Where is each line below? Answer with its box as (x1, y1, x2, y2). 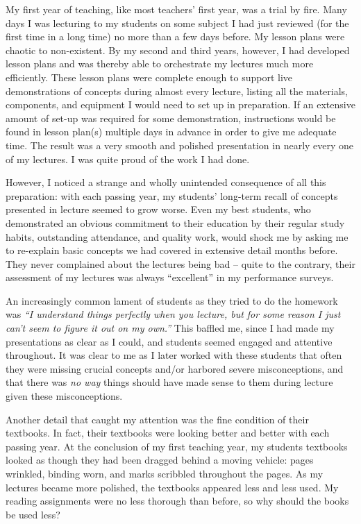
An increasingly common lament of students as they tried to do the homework (6, 293, 338, 307)
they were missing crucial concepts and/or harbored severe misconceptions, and (6, 361, 344, 375)
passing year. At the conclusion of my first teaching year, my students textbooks (6, 439, 348, 453)
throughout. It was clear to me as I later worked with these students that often (6, 348, 342, 362)
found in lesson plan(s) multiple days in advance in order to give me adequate (6, 124, 337, 139)
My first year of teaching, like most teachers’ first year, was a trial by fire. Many (6, 2, 347, 16)
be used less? (6, 507, 60, 521)
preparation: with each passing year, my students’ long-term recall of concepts (6, 188, 338, 203)
